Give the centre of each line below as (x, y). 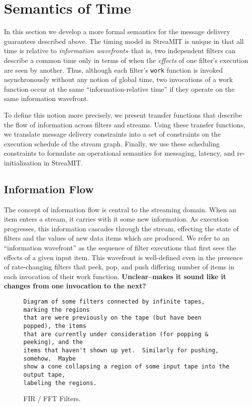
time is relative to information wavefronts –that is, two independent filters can (120, 51)
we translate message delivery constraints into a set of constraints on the (112, 134)
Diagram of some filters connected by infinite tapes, (114, 302)
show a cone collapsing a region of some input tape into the (126, 367)
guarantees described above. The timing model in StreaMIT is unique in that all (124, 41)
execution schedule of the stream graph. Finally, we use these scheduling (112, 143)
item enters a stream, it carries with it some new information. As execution (116, 219)
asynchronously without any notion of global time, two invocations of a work (118, 79)
